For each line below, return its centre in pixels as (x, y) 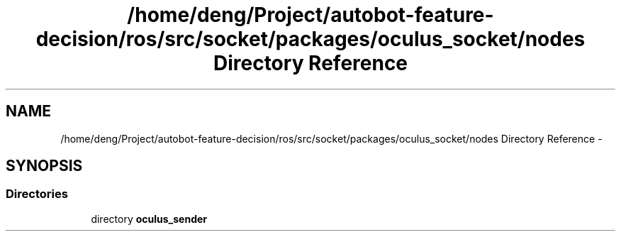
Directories (37, 194)
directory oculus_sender (149, 219)
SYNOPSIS (44, 166)
